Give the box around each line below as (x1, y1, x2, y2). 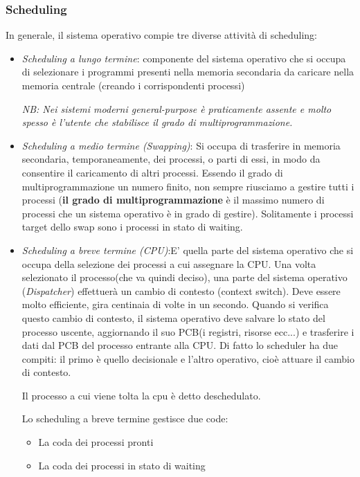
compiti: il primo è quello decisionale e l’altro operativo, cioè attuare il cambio (21, 351, 354, 366)
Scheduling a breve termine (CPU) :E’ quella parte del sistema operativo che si (21, 242, 354, 257)
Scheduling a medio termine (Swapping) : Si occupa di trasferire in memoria (21, 138, 341, 152)
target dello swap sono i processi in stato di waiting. (21, 219, 243, 234)
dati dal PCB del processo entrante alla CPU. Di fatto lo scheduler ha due (21, 338, 338, 352)
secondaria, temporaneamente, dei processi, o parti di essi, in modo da (21, 152, 321, 166)
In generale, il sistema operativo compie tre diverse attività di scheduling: (6, 28, 318, 42)
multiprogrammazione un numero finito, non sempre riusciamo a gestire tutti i (21, 179, 354, 193)
